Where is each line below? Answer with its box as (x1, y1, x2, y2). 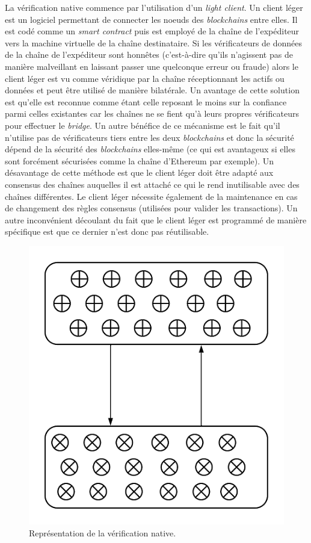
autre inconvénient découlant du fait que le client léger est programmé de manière (5, 213, 307, 226)
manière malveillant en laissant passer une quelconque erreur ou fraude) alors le (5, 60, 298, 72)
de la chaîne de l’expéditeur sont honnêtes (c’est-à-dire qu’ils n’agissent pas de (5, 48, 293, 61)
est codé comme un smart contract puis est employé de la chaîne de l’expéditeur (5, 25, 300, 37)
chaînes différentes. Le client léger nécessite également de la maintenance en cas (5, 190, 298, 202)
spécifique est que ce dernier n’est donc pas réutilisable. (5, 225, 209, 238)
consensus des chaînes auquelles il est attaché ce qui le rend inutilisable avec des (5, 178, 300, 190)
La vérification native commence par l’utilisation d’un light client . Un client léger (5, 1, 303, 13)
